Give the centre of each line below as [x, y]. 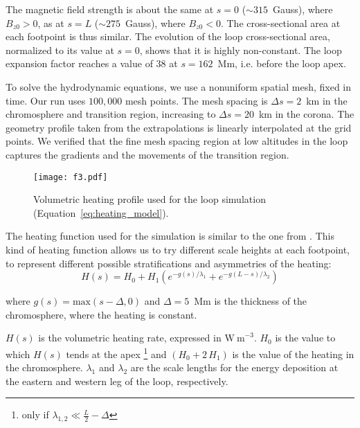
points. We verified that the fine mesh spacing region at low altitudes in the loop [177, 141]
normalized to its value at [60, 50]
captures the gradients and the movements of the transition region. [147, 154]
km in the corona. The [306, 114]
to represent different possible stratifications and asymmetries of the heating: [169, 263]
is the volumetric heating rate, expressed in [130, 338]
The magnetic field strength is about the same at [110, 9]
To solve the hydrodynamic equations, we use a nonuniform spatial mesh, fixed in [179, 86]
